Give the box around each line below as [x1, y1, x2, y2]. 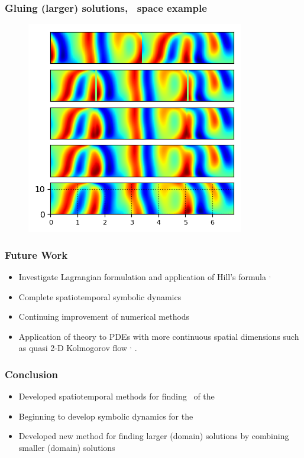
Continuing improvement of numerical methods [18, 310, 190, 323]
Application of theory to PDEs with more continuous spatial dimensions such [18, 330, 299, 342]
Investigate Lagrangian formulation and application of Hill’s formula [18, 271, 266, 283]
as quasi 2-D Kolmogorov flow [18, 342, 127, 354]
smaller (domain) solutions [18, 441, 115, 453]
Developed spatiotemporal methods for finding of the [18, 390, 215, 402]
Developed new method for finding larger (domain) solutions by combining [18, 430, 289, 442]
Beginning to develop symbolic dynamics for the [18, 410, 193, 422]
